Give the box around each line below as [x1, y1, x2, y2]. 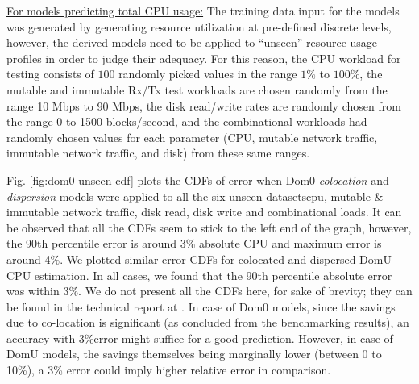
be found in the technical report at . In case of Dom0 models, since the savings [6, 298, 396, 315]
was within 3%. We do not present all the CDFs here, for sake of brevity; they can [6, 282, 413, 299]
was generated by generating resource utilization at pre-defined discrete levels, [6, 18, 392, 35]
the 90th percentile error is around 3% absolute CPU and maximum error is [6, 235, 382, 252]
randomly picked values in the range [118, 65, 297, 82]
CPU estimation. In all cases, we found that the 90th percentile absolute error [6, 266, 392, 283]
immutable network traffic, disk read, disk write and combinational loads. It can [6, 203, 402, 220]
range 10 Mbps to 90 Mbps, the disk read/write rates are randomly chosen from [6, 97, 401, 114]
